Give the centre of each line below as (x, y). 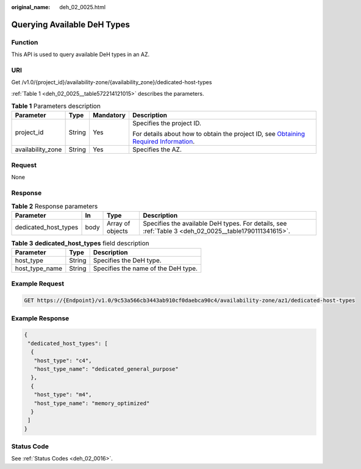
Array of (119, 223)
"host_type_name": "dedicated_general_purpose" (106, 369)
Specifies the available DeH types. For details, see (215, 223)
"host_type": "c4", (63, 360)
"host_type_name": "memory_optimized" (92, 403)
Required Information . (163, 141)
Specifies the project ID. (166, 123)
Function (25, 42)
